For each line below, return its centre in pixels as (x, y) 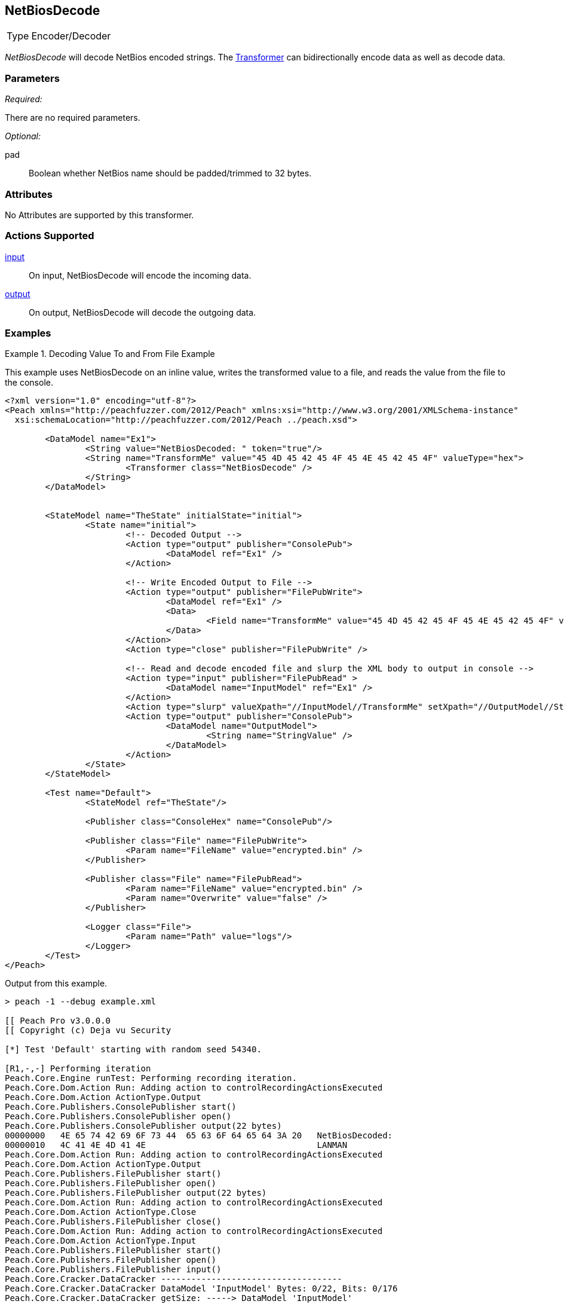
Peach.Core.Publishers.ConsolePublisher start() (121, 1107)
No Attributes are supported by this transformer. (99, 215)
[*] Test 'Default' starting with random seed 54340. (133, 1050)
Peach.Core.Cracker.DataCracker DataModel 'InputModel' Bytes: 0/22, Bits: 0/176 (201, 1289)
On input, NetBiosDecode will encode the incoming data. (140, 275)
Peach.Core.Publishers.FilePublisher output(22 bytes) (136, 1193)
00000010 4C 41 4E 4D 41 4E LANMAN (176, 1145)
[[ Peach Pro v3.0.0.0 (58, 1021)
